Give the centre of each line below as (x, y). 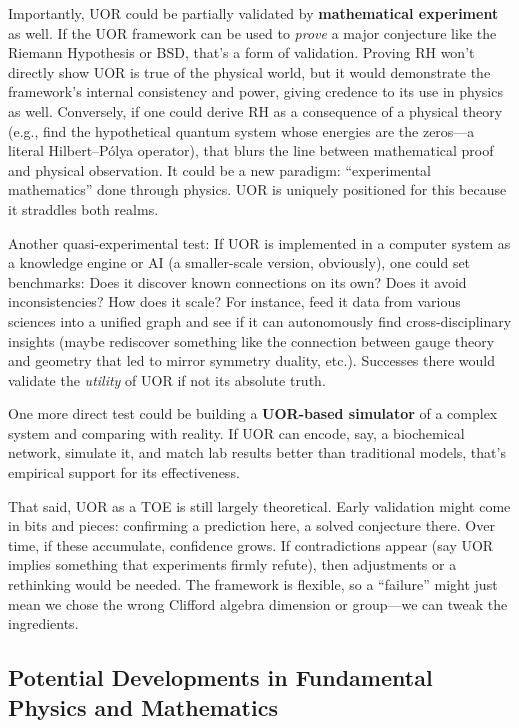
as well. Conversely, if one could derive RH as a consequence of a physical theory (255, 110)
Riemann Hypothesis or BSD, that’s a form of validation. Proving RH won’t (241, 52)
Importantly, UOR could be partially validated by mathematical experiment (253, 13)
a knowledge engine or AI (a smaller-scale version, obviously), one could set (239, 262)
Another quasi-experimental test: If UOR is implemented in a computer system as (259, 242)
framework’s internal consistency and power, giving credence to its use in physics (255, 91)
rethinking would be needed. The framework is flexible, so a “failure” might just (253, 584)
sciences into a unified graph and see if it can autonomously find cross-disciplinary (260, 320)
